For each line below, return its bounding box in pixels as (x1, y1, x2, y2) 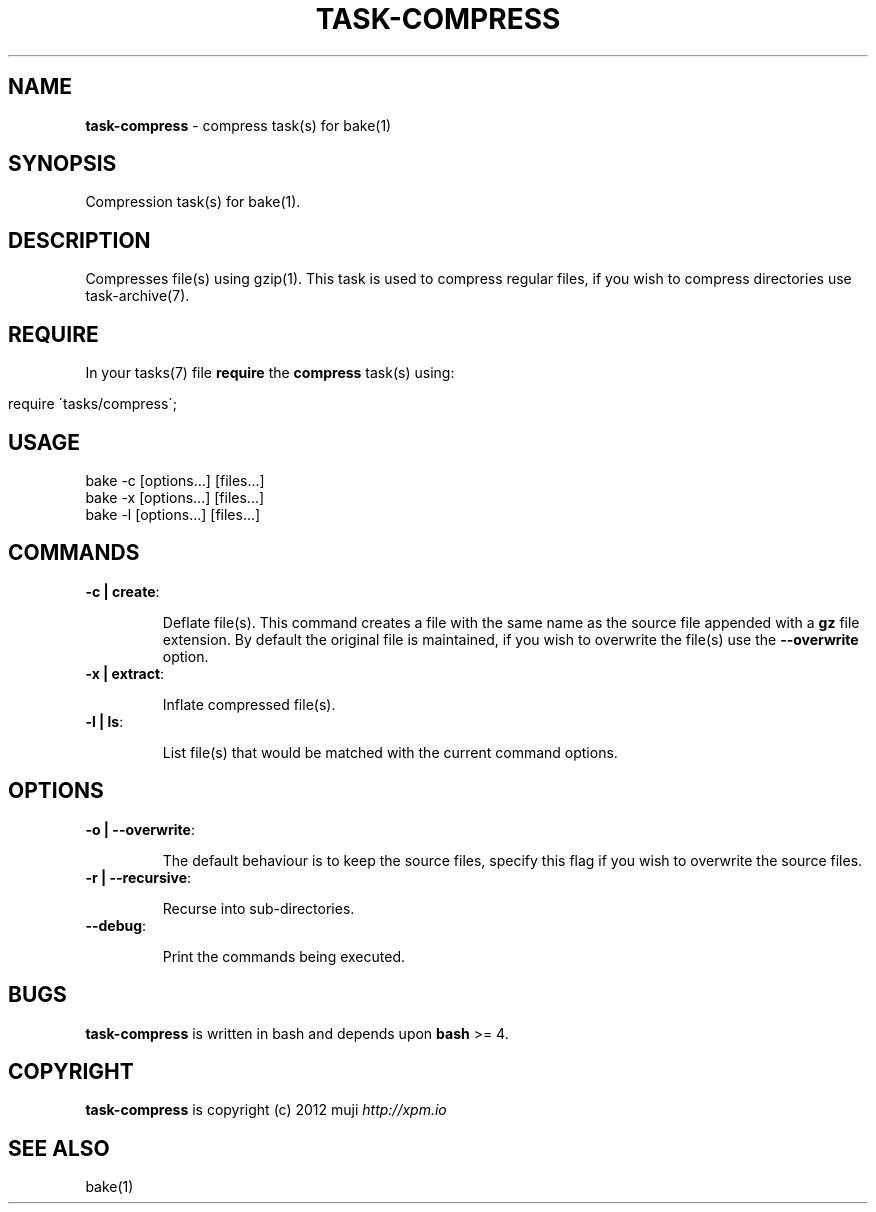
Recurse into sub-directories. (162, 899, 355, 917)
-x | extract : (85, 664, 165, 682)
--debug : (85, 916, 147, 934)
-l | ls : (85, 712, 124, 730)
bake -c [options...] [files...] (85, 471, 265, 489)
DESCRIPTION (8, 227, 151, 253)
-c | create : (85, 582, 160, 600)
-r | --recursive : (85, 868, 192, 886)
